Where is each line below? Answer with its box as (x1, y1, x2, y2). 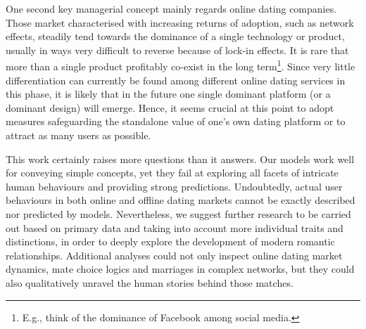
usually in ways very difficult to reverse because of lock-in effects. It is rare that (6, 42, 349, 57)
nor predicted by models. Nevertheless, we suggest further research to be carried (6, 206, 351, 221)
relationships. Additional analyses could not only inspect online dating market (6, 247, 343, 262)
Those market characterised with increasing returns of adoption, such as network (6, 15, 354, 30)
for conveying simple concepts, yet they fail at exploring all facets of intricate (6, 165, 339, 180)
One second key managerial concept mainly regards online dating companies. (6, 1, 337, 15)
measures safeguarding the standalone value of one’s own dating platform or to (6, 114, 346, 129)
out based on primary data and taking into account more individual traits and (6, 220, 343, 235)
